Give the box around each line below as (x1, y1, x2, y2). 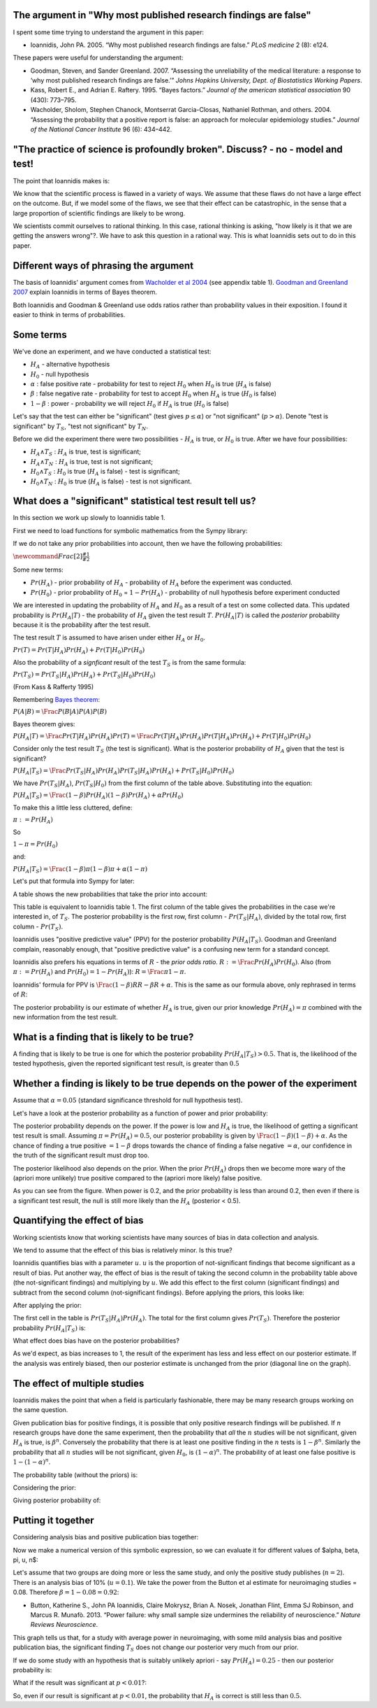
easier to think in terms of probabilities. (13, 310, 126, 318)
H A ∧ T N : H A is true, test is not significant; (30, 457, 154, 467)
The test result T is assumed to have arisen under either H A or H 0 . (13, 633, 206, 644)
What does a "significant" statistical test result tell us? (13, 495, 256, 507)
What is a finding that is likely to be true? (13, 1031, 194, 1043)
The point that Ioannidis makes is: (13, 176, 110, 185)
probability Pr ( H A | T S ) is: (13, 1323, 87, 1334)
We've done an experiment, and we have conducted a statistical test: (13, 347, 212, 355)
